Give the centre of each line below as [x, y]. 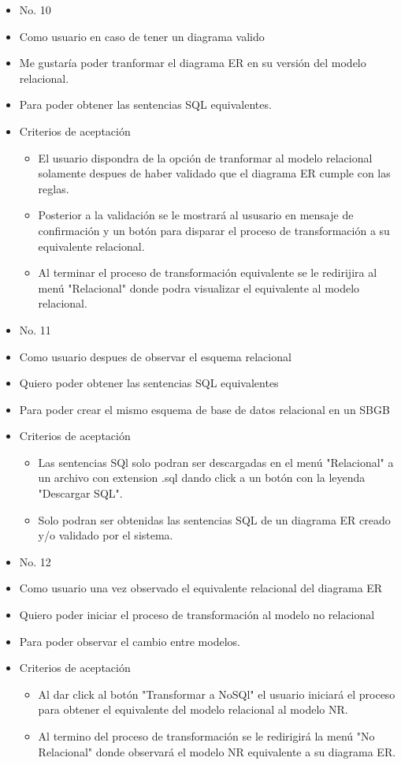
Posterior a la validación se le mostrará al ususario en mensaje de [196, 215]
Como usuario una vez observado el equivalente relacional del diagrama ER [201, 588]
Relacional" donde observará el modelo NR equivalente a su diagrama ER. [217, 751]
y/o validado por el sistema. [106, 535]
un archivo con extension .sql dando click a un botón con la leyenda [202, 478]
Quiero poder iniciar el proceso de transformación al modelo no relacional [197, 615]
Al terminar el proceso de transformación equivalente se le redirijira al [208, 272]
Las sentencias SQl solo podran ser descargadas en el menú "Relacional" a [216, 462]
